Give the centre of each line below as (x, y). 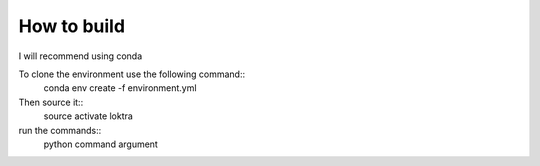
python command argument (101, 144)
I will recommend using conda (80, 56)
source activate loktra (88, 116)
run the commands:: (60, 130)
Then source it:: (51, 102)
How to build (71, 26)
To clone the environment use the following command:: (131, 74)
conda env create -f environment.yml (120, 88)
